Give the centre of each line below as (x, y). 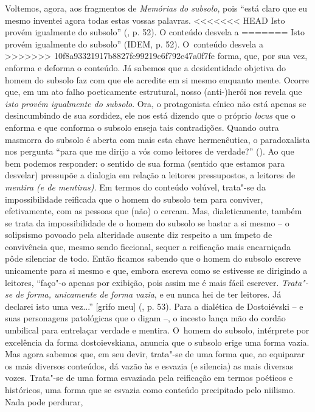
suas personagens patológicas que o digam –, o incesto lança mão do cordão (145, 318)
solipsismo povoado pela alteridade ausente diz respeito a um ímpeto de (139, 235)
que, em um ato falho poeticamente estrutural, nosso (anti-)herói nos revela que (154, 92)
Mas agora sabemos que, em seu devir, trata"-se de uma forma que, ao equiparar (155, 354)
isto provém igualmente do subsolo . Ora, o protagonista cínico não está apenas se (156, 103)
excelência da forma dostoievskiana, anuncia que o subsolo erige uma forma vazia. (157, 342)
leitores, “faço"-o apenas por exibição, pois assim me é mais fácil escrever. (142, 282)
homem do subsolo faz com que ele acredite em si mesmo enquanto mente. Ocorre (157, 79)
